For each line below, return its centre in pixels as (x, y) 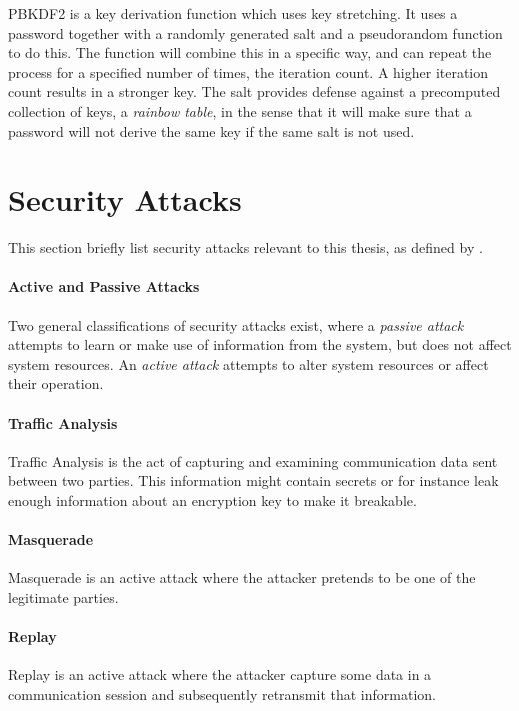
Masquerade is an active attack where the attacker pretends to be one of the (242, 577)
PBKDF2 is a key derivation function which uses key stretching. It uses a (233, 13)
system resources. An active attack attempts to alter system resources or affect (248, 363)
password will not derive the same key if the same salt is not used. (211, 130)
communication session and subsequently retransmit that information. (222, 694)
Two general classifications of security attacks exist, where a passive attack (236, 324)
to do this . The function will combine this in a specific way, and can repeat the (250, 52)
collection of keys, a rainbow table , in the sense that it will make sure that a (240, 110)
